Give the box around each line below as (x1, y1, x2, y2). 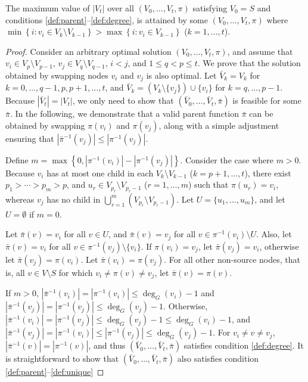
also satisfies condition (177, 352, 259, 365)
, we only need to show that (72, 94, 174, 107)
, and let (254, 192, 285, 205)
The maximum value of (5, 2, 90, 14)
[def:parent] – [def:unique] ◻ (5, 365, 104, 378)
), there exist (244, 166, 291, 179)
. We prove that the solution (197, 57, 301, 69)
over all (107, 2, 134, 14)
